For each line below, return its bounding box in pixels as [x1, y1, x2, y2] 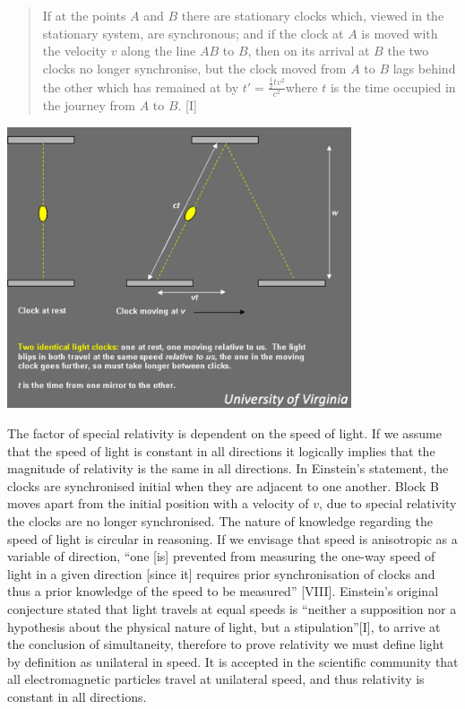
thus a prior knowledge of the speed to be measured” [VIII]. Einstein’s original [7, 582, 439, 601]
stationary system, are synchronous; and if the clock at [42, 23, 344, 42]
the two [387, 41, 429, 60]
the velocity [42, 41, 107, 60]
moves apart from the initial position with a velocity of [7, 494, 309, 513]
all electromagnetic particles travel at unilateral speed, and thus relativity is [7, 670, 425, 688]
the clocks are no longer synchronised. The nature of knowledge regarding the [7, 512, 433, 531]
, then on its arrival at [247, 41, 370, 60]
